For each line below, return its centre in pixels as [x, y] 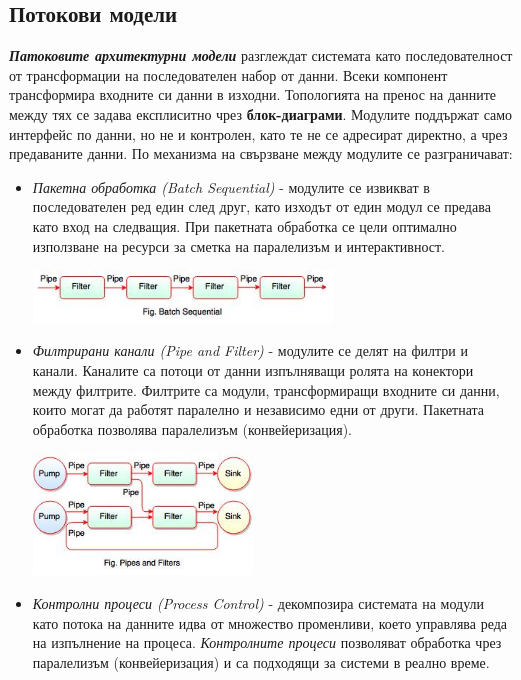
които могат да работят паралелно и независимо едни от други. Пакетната [258, 409]
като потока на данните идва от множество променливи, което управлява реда [270, 622]
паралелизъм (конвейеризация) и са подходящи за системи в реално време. [261, 661]
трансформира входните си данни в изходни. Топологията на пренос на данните [253, 94]
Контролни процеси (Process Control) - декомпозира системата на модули [258, 602]
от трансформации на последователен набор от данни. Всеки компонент [228, 74]
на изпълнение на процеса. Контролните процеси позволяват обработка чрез [267, 642]
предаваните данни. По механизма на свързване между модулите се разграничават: [261, 153]
